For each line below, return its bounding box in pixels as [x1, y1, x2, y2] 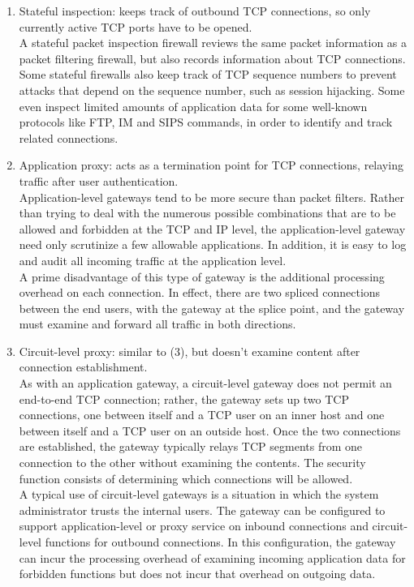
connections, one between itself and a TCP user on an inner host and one [19, 406, 385, 423]
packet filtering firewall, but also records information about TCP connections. [19, 49, 406, 66]
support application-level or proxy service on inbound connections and [19, 517, 369, 534]
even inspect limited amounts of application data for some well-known [19, 97, 368, 114]
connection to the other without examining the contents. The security [19, 454, 366, 471]
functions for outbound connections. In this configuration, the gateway [45, 533, 396, 550]
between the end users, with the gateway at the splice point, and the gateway [19, 299, 405, 316]
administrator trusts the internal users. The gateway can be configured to [19, 501, 386, 518]
